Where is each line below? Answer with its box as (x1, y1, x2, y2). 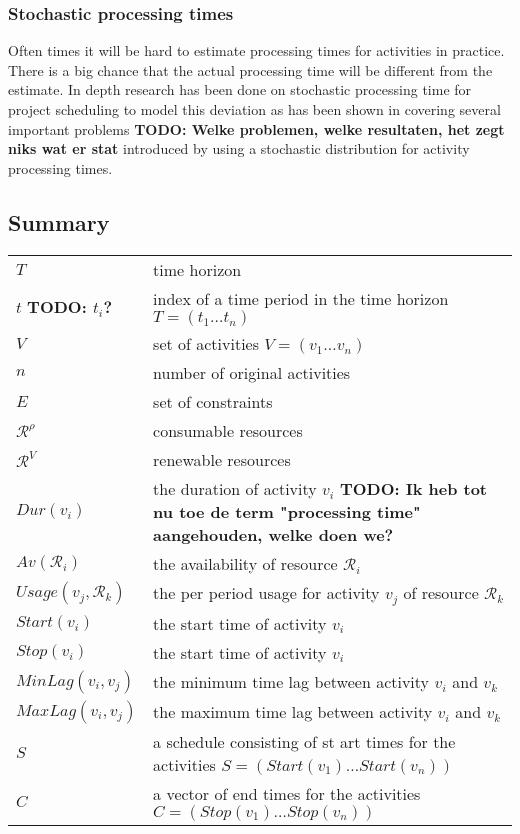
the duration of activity (153, 476, 317, 500)
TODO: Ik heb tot (339, 476, 488, 500)
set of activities (153, 331, 260, 355)
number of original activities (153, 360, 351, 384)
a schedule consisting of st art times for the (153, 729, 456, 753)
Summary (8, 206, 110, 237)
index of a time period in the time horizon (153, 286, 449, 310)
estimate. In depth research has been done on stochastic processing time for (8, 79, 472, 100)
